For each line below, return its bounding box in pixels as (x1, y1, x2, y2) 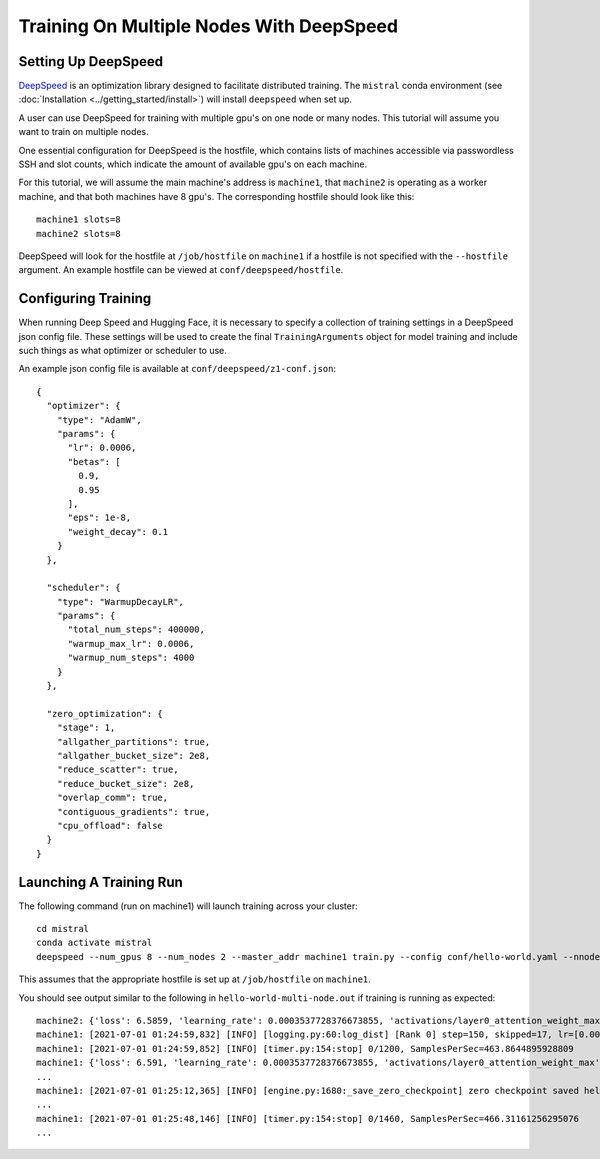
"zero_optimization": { (46, 708, 164, 719)
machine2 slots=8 (36, 228, 121, 239)
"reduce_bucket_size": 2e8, (56, 778, 195, 789)
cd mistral (36, 923, 90, 935)
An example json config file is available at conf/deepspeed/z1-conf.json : (18, 363, 337, 375)
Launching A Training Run (18, 873, 184, 890)
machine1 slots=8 (36, 214, 121, 225)
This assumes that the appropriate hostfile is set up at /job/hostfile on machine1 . (18, 973, 372, 985)
